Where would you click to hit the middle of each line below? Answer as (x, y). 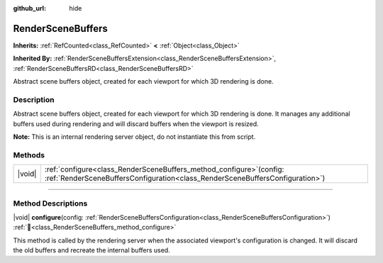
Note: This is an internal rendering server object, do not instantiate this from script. (134, 137)
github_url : (29, 8)
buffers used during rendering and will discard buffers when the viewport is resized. (136, 123)
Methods (29, 155)
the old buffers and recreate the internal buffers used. (91, 250)
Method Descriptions (50, 203)
